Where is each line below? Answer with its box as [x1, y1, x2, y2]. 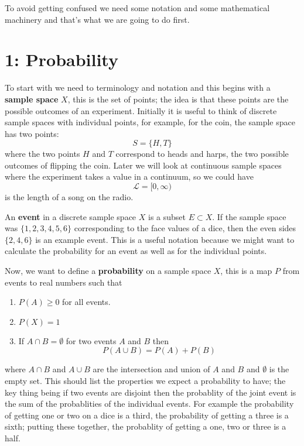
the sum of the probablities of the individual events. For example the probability [5, 397, 294, 410]
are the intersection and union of [93, 363, 210, 375]
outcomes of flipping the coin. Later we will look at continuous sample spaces [5, 159, 282, 171]
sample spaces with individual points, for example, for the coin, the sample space [5, 116, 295, 128]
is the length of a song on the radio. [5, 191, 134, 203]
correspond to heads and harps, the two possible [115, 147, 289, 160]
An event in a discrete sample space [5, 210, 136, 222]
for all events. [62, 296, 111, 308]
